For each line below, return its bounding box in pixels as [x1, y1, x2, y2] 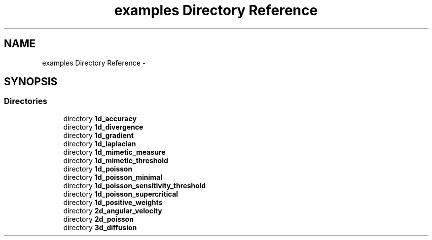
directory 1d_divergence [63, 122, 144, 131]
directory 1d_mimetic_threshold [63, 156, 168, 165]
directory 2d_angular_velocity [63, 206, 162, 215]
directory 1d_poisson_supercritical [63, 189, 178, 198]
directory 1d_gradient [63, 131, 134, 139]
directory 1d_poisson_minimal [63, 172, 163, 181]
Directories [4, 96, 47, 106]
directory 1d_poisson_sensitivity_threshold [63, 181, 206, 190]
